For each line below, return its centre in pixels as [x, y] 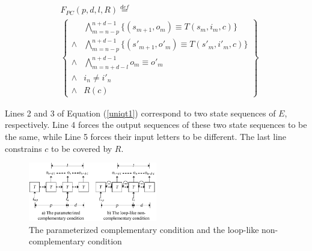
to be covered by [82, 148]
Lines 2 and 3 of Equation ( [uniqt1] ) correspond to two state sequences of [140, 113]
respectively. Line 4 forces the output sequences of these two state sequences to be [156, 125]
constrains [23, 148]
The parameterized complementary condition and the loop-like [144, 229]
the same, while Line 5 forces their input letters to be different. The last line [146, 137]
